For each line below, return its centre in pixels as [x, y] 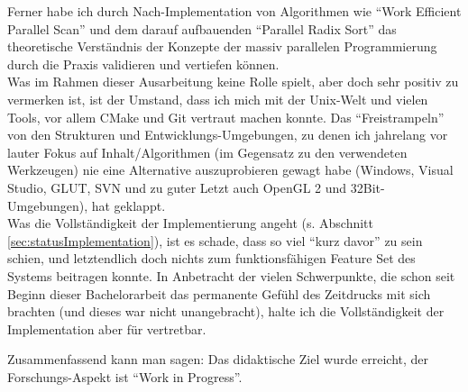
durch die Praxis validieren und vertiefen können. [143, 64]
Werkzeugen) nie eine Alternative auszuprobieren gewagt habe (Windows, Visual [230, 170]
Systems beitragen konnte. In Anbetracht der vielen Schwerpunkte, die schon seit [231, 275]
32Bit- [367, 187]
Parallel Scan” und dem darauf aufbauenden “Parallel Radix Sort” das [202, 28]
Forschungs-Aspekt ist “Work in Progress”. [125, 376]
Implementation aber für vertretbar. [107, 328]
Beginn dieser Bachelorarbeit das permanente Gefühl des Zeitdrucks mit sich [219, 293]
